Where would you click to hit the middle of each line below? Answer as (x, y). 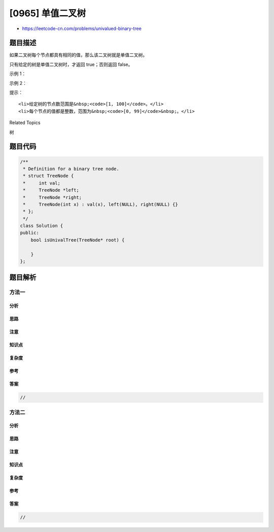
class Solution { (42, 226)
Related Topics (25, 123)
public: (29, 233)
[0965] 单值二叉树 (48, 13)
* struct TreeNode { (48, 176)
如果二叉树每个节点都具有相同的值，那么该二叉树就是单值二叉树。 (78, 55)
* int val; (42, 183)
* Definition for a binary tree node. (71, 169)
